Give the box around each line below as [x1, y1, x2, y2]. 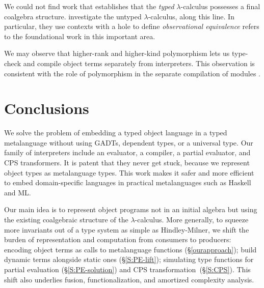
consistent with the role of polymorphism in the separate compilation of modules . [4, 68, 260, 78]
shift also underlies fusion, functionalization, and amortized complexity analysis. [4, 274, 254, 284]
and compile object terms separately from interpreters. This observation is [23, 57, 255, 68]
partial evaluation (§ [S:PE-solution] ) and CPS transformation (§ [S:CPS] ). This [4, 264, 251, 274]
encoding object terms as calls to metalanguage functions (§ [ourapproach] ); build [4, 244, 257, 254]
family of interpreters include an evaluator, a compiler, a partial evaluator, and [4, 147, 251, 158]
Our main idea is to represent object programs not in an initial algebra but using [4, 204, 257, 215]
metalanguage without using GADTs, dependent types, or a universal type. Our [4, 137, 253, 148]
